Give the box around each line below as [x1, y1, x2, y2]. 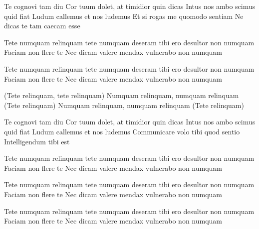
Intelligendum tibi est [4, 136, 70, 146]
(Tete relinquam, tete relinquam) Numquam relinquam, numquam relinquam [4, 90, 239, 101]
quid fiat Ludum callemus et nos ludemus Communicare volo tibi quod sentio [4, 126, 240, 136]
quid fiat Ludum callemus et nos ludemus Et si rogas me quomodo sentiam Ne [4, 10, 244, 21]
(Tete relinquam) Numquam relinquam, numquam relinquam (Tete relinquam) [4, 100, 244, 110]
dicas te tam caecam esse [4, 20, 80, 31]
